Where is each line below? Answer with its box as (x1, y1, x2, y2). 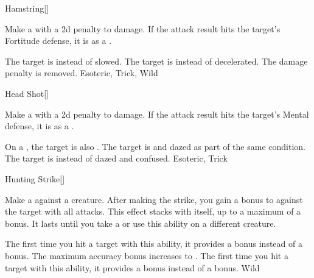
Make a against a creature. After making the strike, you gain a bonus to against (5, 193, 303, 205)
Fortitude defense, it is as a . (5, 34, 112, 47)
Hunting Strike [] (5, 172, 65, 185)
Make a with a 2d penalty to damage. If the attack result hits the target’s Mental (5, 107, 309, 120)
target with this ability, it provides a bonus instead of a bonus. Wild (5, 261, 260, 274)
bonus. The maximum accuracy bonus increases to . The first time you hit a (5, 249, 288, 262)
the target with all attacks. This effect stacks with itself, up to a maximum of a (5, 205, 301, 218)
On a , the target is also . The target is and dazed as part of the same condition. (5, 140, 305, 152)
